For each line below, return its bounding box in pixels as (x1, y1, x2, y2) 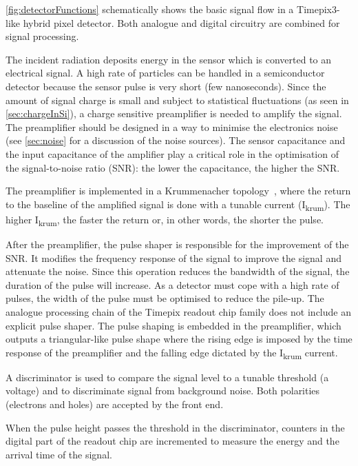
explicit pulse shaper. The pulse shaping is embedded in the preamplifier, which (6, 318, 341, 332)
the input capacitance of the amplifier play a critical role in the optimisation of (6, 146, 339, 161)
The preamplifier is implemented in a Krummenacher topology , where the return (6, 183, 351, 198)
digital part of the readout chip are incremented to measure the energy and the (6, 434, 339, 448)
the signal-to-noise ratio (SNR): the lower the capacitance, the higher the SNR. (6, 160, 340, 174)
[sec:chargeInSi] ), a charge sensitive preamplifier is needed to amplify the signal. (6, 106, 342, 121)
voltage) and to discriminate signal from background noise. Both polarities (6, 383, 320, 398)
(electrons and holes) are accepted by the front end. (6, 397, 224, 412)
